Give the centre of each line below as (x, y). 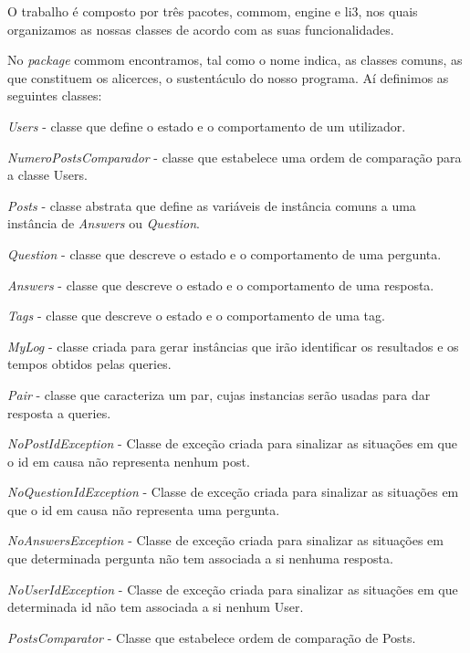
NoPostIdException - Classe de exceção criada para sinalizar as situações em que (232, 443)
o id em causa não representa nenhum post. (129, 461)
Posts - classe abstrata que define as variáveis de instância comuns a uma (212, 205)
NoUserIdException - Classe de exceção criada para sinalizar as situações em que (233, 589)
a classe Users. (47, 175)
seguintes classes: (55, 95)
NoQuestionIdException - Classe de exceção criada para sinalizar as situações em (233, 492)
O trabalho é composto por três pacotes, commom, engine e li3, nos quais (213, 11)
